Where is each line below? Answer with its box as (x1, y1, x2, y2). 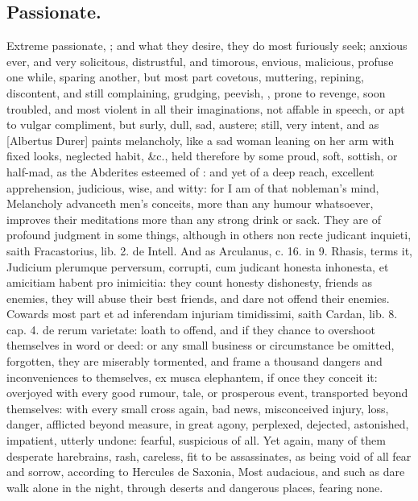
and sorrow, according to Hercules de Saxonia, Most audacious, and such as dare (6, 463, 405, 480)
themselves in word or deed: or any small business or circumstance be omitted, (6, 337, 395, 354)
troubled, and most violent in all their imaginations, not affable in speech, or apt (6, 100, 405, 117)
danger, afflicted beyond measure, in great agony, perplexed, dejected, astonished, (6, 416, 409, 433)
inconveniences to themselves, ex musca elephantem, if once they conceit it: (6, 368, 378, 385)
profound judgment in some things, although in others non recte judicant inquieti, (6, 226, 412, 243)
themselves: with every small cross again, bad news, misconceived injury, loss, (6, 400, 389, 416)
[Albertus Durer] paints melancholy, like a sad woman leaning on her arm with (6, 131, 395, 148)
